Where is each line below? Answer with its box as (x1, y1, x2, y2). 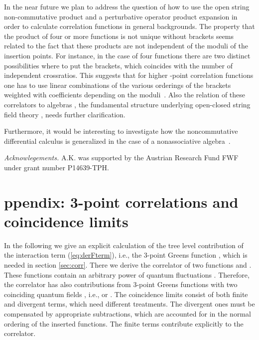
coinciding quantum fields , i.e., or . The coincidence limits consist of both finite (4, 289, 248, 299)
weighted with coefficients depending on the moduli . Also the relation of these (4, 89, 246, 100)
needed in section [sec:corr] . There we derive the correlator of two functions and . (4, 260, 252, 270)
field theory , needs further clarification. (4, 109, 126, 119)
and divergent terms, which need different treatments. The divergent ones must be (4, 299, 255, 309)
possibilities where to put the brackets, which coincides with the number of (4, 60, 233, 70)
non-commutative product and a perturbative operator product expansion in (4, 11, 238, 21)
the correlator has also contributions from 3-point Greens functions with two (4, 279, 238, 290)
